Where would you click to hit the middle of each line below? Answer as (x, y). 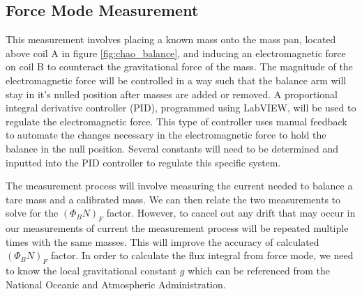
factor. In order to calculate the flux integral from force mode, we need (202, 255)
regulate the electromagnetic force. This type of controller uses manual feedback (176, 121)
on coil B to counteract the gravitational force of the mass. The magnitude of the (179, 67)
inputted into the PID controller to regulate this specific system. (143, 162)
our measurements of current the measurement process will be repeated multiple (177, 228)
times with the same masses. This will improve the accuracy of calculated (163, 241)
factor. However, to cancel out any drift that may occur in (231, 213)
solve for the (32, 213)
